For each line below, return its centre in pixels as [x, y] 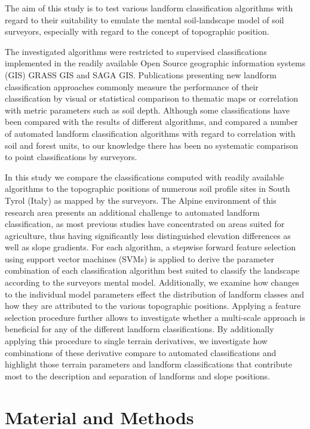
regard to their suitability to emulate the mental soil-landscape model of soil [145, 19]
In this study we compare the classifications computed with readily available [145, 177]
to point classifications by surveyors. [71, 157]
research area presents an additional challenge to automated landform [132, 212]
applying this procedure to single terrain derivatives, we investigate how [136, 341]
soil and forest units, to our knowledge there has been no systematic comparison [152, 145]
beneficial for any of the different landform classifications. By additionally [139, 329]
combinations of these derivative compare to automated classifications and [141, 352]
